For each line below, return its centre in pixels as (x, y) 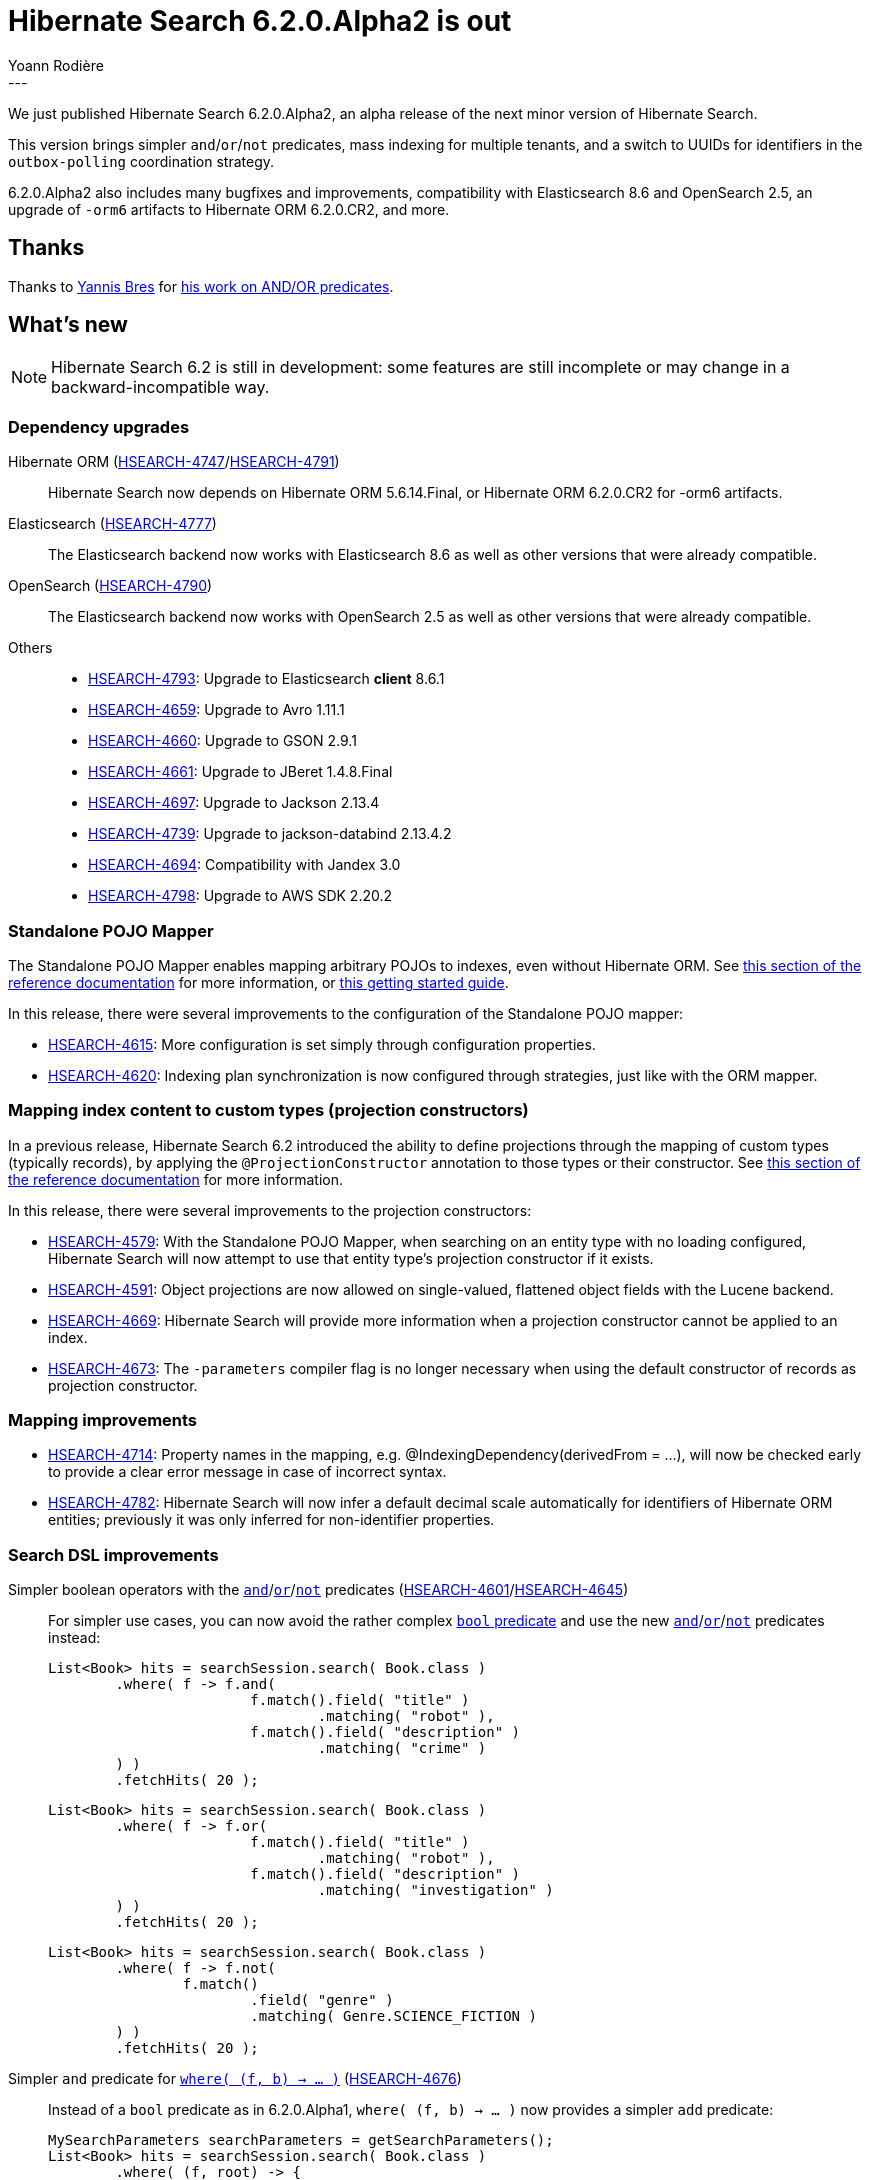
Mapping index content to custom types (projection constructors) (268, 1110)
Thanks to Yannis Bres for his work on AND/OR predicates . (201, 286)
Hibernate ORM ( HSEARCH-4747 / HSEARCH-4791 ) (174, 462)
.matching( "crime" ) (402, 1748)
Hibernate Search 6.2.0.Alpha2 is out (260, 21)
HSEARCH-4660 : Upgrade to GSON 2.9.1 (222, 741)
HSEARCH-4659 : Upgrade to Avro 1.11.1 (216, 710)
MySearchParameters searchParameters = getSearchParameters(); (301, 2140)
